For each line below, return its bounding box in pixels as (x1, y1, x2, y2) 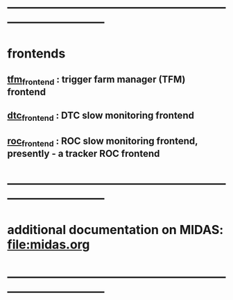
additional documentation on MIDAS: (7, 222, 224, 238)
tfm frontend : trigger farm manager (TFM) (7, 73, 186, 87)
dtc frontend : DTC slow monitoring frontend (7, 110, 194, 124)
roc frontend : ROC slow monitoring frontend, (7, 135, 198, 149)
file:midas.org (7, 237, 90, 253)
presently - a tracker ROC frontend (7, 148, 160, 160)
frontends (7, 46, 66, 62)
